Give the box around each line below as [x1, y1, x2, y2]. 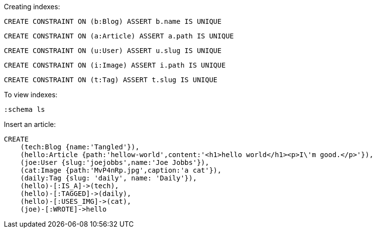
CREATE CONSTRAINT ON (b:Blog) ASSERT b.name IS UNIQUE [4, 18, 222, 25]
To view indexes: [4, 90, 57, 99]
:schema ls [4, 106, 45, 113]
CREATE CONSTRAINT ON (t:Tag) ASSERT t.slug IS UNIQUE [4, 76, 218, 84]
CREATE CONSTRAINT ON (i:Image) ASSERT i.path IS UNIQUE [4, 61, 226, 69]
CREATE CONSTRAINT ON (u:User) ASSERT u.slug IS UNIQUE [4, 47, 222, 54]
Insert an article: [4, 120, 56, 128]
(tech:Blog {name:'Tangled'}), [20, 143, 140, 151]
